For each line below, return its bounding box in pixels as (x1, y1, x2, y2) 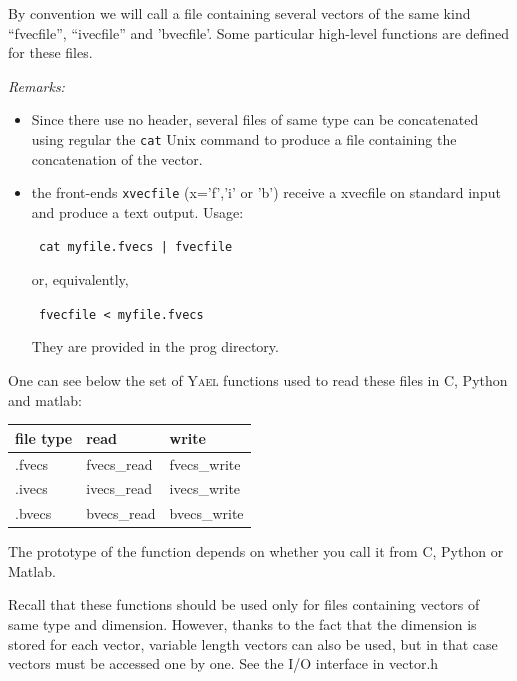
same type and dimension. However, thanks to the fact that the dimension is (8, 614, 477, 635)
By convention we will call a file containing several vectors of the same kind (8, 3, 471, 23)
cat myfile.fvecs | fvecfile (38, 240, 233, 255)
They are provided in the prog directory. (31, 336, 279, 357)
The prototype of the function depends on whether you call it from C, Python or (8, 541, 504, 562)
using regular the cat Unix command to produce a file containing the (31, 128, 457, 149)
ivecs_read (86, 478, 153, 499)
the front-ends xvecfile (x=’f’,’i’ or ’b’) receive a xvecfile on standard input (31, 182, 501, 203)
